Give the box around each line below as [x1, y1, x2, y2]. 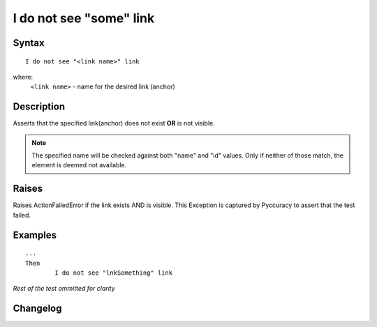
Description [13, 101, 66, 113]
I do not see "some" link [13, 10, 155, 26]
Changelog [13, 303, 62, 314]
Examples [13, 229, 57, 241]
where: [13, 73, 34, 81]
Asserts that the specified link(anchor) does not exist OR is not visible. [13, 119, 216, 128]
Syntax [13, 37, 45, 49]
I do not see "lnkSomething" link [54, 268, 173, 277]
